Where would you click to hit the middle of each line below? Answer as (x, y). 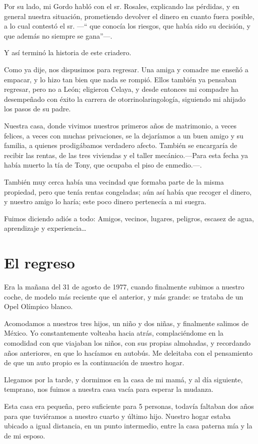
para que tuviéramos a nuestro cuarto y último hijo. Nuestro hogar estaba (117, 416)
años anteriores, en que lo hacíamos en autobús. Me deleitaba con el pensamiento (128, 352)
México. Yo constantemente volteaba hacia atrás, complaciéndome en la (114, 333)
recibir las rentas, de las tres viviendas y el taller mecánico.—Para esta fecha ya (126, 155)
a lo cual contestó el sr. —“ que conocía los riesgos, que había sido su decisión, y (127, 26)
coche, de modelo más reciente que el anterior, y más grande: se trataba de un (124, 296)
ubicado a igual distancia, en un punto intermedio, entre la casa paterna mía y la (128, 426)
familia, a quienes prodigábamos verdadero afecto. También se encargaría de (121, 145)
